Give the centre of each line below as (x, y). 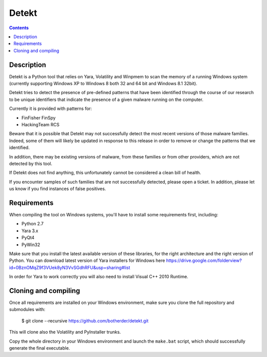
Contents (19, 28)
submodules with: (27, 309)
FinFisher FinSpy (39, 118)
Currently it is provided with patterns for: (51, 108)
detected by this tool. (31, 163)
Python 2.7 (33, 224)
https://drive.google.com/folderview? (204, 260)
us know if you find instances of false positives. (58, 189)
